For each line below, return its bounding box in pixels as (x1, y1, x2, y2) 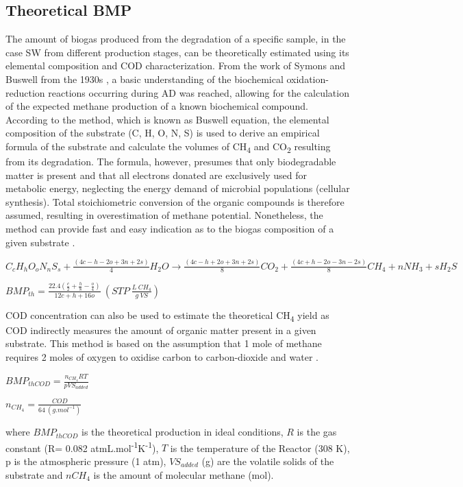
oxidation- (286, 71, 329, 86)
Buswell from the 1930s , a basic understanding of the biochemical (5, 71, 284, 86)
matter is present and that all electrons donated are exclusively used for (5, 167, 308, 182)
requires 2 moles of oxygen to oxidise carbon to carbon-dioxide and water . (5, 350, 318, 364)
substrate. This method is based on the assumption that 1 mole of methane (5, 336, 322, 351)
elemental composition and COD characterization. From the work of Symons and (5, 58, 346, 73)
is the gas (297, 425, 337, 439)
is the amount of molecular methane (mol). (93, 467, 274, 482)
